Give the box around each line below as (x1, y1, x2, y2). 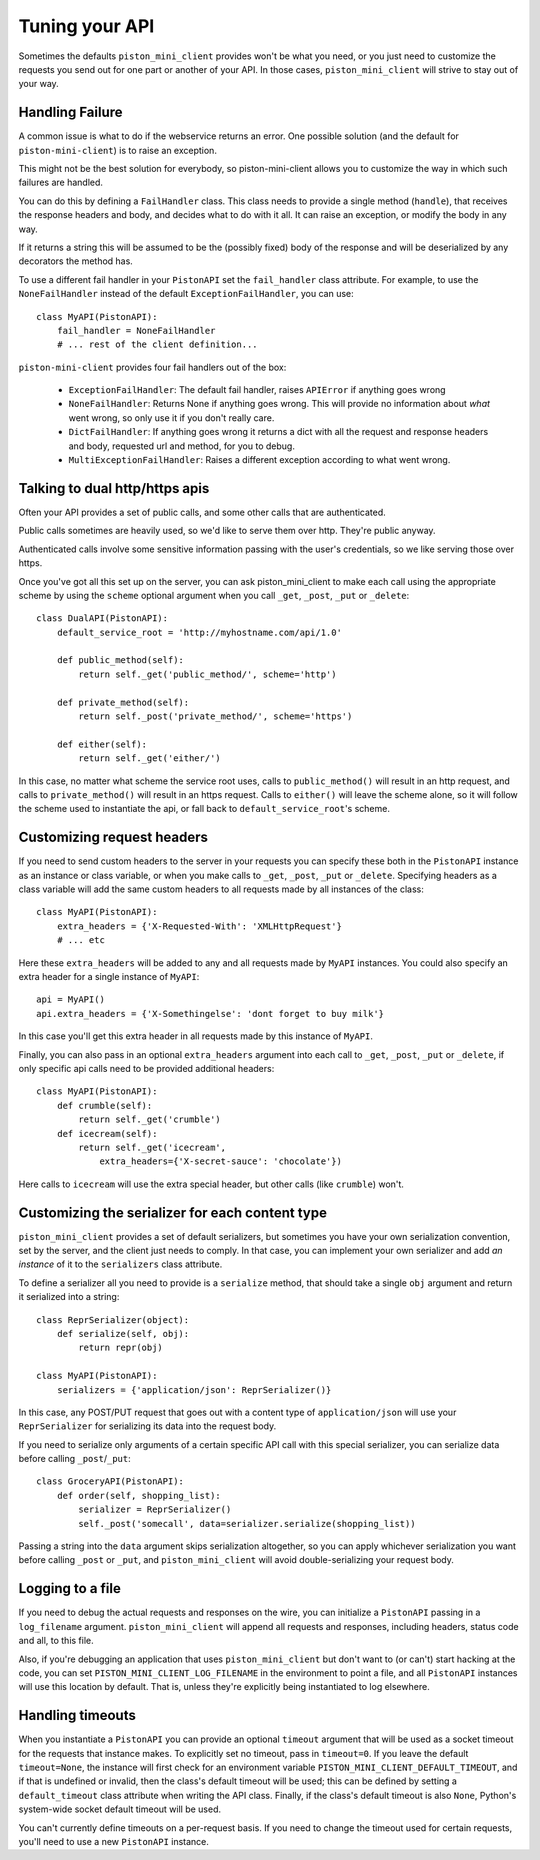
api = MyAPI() (36, 994, 105, 1005)
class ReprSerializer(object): (36, 1314, 190, 1325)
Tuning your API (18, 15, 155, 37)
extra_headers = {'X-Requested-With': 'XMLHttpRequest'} (56, 920, 342, 932)
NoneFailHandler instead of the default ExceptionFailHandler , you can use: (18, 288, 354, 300)
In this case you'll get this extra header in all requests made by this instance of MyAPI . (18, 1030, 374, 1042)
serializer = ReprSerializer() (78, 1504, 232, 1515)
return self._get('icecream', (78, 1141, 227, 1153)
